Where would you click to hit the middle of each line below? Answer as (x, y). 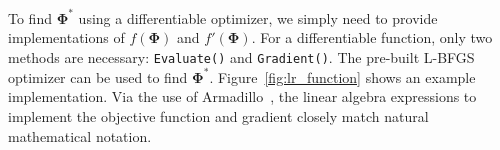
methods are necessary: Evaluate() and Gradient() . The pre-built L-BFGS (241, 56)
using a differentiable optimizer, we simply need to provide (258, 17)
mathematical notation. (80, 135)
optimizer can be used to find (98, 76)
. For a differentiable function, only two (372, 37)
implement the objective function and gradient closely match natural (218, 116)
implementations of (66, 37)
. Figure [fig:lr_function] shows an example (342, 76)
